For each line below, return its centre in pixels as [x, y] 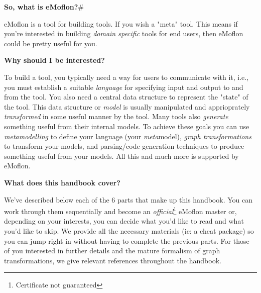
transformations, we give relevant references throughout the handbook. [113, 260]
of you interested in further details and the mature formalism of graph [112, 251]
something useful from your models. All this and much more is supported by [121, 156]
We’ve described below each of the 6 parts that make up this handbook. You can [128, 199]
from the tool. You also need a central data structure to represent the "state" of [126, 97]
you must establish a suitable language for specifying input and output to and [124, 87]
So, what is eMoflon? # [44, 7]
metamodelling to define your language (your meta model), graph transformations [128, 136]
